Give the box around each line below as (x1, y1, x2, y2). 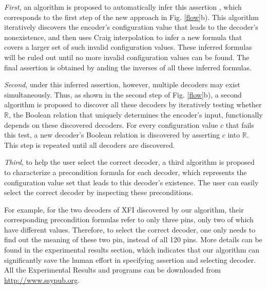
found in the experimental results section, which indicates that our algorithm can (4, 244, 260, 255)
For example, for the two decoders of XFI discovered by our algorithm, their (4, 204, 244, 215)
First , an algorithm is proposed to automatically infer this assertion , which (4, 2, 242, 12)
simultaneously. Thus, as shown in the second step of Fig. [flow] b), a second (4, 89, 242, 100)
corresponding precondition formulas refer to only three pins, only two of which (4, 214, 254, 225)
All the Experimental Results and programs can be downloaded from (4, 264, 221, 275)
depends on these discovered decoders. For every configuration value (4, 119, 218, 130)
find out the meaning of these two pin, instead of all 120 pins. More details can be (4, 234, 262, 245)
